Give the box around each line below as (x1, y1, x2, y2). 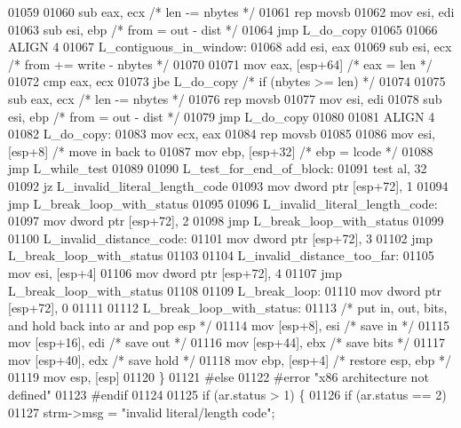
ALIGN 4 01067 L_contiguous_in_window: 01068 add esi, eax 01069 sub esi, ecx (8, 37, 452, 56)
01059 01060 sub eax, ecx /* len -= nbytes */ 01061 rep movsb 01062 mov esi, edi (8, 3, 455, 20)
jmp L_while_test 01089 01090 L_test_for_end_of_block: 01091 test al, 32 (8, 159, 427, 178)
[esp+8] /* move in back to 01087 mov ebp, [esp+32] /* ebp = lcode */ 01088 (8, 141, 433, 160)
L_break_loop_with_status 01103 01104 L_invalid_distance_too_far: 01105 (8, 246, 434, 265)
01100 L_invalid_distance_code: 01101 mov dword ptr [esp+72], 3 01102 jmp (8, 228, 433, 247)
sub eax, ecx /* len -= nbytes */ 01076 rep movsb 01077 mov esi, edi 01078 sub (8, 89, 442, 107)
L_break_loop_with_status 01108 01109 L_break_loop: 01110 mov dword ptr (8, 281, 442, 299)
